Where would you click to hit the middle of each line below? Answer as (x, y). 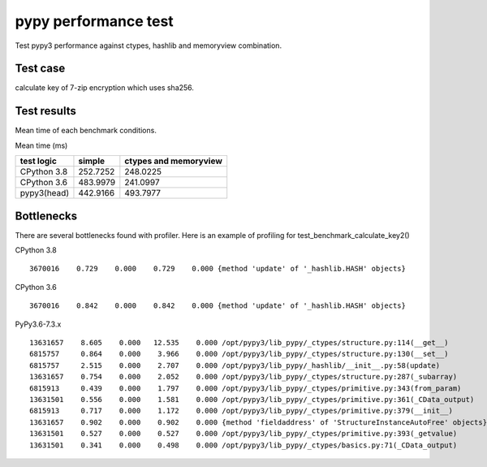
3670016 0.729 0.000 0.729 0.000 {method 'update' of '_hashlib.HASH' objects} (218, 269)
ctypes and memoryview (174, 161)
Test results (45, 111)
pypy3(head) (44, 193)
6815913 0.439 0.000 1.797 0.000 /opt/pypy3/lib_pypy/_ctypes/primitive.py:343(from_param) (246, 388)
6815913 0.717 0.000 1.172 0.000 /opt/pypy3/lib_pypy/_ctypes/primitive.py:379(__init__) (241, 411)
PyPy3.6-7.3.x (38, 324)
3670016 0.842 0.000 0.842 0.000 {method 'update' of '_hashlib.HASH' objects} (218, 306)
